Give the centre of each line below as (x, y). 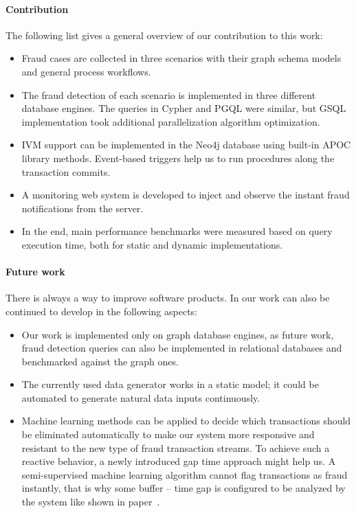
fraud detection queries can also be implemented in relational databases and (182, 348)
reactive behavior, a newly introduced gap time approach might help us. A (179, 461)
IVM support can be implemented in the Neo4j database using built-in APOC (186, 145)
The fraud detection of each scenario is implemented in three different (169, 94)
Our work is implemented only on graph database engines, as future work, (178, 334)
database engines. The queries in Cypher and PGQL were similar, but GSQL (184, 108)
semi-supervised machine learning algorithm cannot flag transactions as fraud (185, 474)
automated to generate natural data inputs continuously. (141, 397)
